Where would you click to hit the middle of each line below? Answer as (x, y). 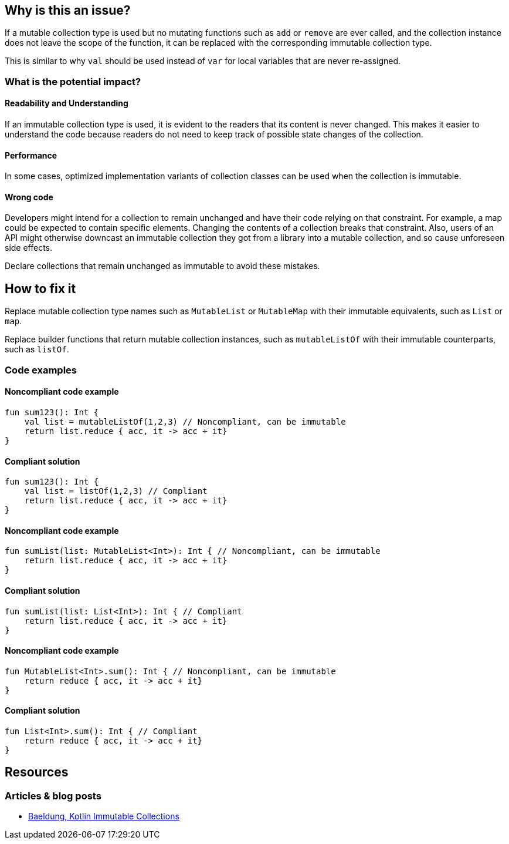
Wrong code (29, 197)
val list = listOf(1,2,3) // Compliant (116, 491)
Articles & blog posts (53, 796)
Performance (31, 155)
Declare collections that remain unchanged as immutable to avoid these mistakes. (162, 266)
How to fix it (40, 288)
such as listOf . (37, 349)
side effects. (29, 248)
